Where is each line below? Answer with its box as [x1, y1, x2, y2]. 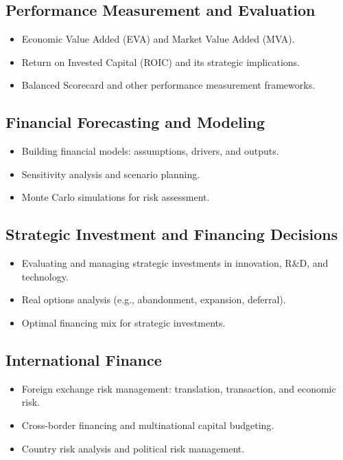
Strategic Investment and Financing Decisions [5, 223, 338, 245]
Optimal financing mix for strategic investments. [21, 315, 226, 329]
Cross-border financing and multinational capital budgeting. [21, 417, 274, 432]
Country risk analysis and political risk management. [21, 441, 245, 455]
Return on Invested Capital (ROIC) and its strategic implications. [21, 54, 300, 69]
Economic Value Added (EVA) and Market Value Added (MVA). [21, 32, 295, 46]
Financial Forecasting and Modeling [5, 111, 265, 133]
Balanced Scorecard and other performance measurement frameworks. [21, 78, 316, 92]
